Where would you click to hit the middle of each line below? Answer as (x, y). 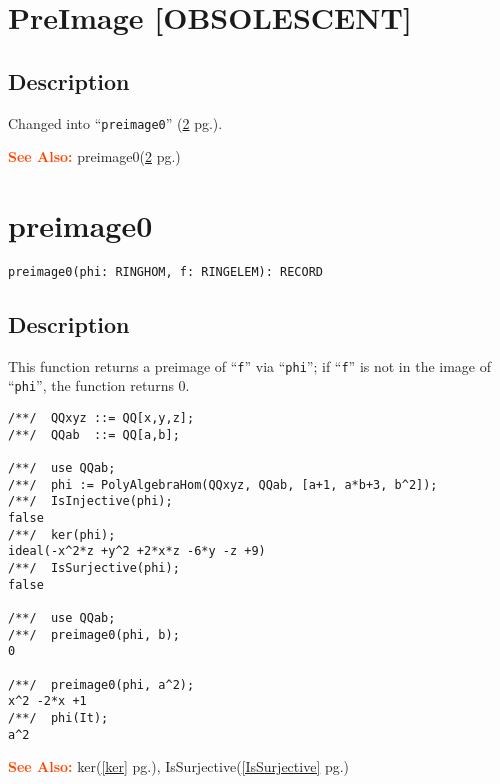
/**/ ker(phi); (62, 534)
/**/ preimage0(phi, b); (94, 634)
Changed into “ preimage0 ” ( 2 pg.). (115, 122)
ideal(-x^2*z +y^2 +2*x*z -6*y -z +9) (137, 551)
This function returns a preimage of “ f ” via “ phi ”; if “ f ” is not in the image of (250, 365)
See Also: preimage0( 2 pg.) (94, 156)
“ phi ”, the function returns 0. (99, 385)
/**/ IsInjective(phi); (90, 501)
